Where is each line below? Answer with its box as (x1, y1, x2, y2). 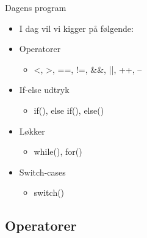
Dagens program (5, 1, 66, 13)
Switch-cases (19, 165, 66, 178)
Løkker (19, 124, 45, 137)
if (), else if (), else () (34, 103, 104, 116)
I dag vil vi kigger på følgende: (19, 21, 134, 34)
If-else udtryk (19, 83, 70, 96)
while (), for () (34, 145, 82, 158)
